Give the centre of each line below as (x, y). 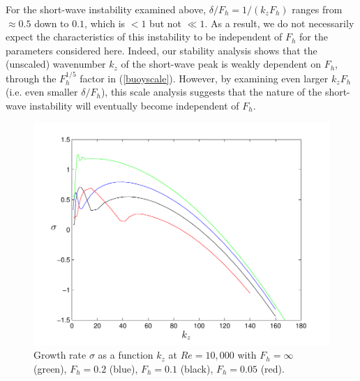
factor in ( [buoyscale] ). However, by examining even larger (204, 78)
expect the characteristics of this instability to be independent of (144, 37)
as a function (126, 355)
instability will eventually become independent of (134, 105)
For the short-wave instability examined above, (106, 9)
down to (52, 23)
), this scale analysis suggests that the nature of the (211, 92)
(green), (50, 368)
